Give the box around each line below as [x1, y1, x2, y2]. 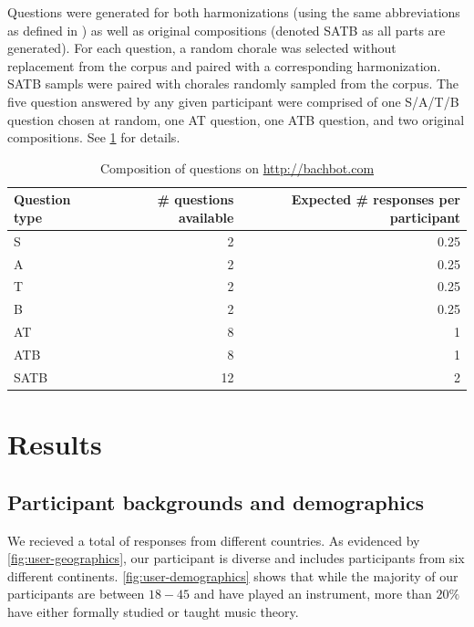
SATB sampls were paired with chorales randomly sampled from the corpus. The [7, 74, 459, 93]
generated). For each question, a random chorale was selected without [7, 38, 397, 57]
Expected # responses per [291, 190, 460, 209]
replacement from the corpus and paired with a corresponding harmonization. [7, 56, 441, 75]
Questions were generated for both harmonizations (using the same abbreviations [7, 3, 460, 21]
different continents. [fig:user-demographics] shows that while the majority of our [7, 566, 459, 585]
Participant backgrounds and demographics [7, 487, 425, 516]
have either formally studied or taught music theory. [7, 601, 299, 621]
